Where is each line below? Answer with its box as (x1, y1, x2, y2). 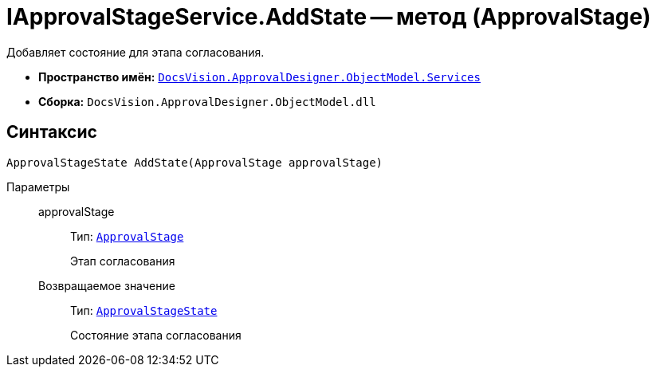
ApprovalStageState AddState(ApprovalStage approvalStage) (6, 155, 383, 169)
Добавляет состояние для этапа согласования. (6, 45, 265, 59)
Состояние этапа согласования (70, 328, 242, 342)
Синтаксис (6, 122, 97, 143)
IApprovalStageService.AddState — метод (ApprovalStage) (6, 3, 651, 30)
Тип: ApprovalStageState (70, 303, 218, 317)
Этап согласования (70, 253, 175, 268)
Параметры (6, 179, 70, 194)
